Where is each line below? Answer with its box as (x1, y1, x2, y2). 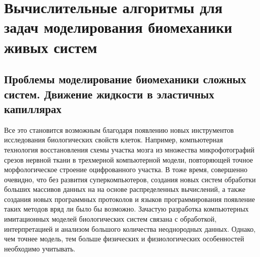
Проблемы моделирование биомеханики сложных (4, 71, 246, 87)
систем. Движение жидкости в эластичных (4, 86, 215, 101)
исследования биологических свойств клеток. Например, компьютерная (4, 134, 223, 145)
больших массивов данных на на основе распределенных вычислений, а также (4, 184, 245, 194)
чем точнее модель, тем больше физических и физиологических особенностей (4, 233, 244, 244)
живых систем (4, 36, 97, 57)
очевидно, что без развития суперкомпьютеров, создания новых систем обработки (4, 174, 256, 184)
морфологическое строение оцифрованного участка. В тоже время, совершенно (4, 164, 247, 175)
